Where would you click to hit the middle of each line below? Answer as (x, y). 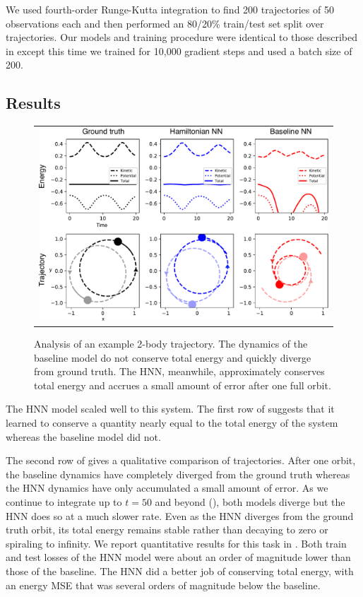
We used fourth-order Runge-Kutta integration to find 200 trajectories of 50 (170, 9)
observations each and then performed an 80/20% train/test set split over (165, 23)
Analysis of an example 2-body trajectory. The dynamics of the (171, 344)
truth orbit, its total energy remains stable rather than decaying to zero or (167, 530)
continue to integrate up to (64, 502)
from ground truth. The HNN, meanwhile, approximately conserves (179, 371)
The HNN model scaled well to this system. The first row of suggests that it (170, 409)
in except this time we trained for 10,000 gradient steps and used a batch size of (179, 51)
